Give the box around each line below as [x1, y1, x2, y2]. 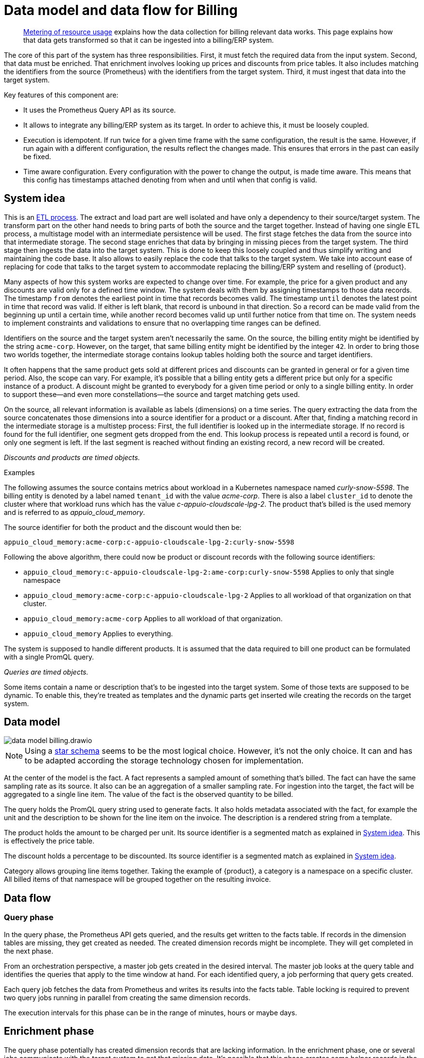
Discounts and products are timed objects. [4, 453, 140, 462]
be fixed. [23, 152, 51, 161]
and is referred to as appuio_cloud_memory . [4, 508, 145, 516]
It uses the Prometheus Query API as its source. [23, 105, 176, 114]
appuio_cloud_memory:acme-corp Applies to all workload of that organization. [23, 614, 283, 623]
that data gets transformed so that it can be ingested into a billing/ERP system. [23, 35, 274, 44]
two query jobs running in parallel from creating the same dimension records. [4, 993, 251, 1002]
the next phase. [4, 946, 53, 955]
